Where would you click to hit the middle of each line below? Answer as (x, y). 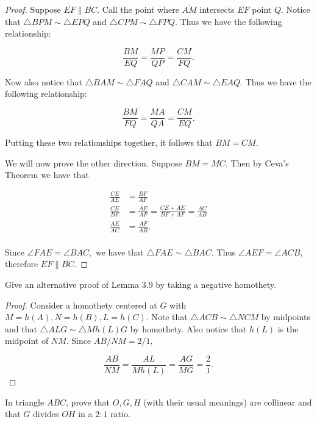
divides (46, 414)
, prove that (88, 402)
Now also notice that (44, 81)
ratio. (120, 414)
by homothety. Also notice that (188, 328)
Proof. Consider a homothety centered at (81, 305)
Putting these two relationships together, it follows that (109, 142)
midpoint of (27, 341)
